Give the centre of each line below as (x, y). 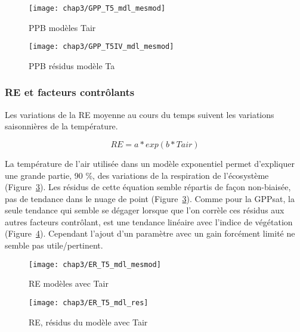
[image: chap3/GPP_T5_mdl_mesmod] (97, 8)
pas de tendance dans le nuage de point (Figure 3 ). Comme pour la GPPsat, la (150, 198)
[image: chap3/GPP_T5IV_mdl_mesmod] (101, 47)
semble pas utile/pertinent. (54, 245)
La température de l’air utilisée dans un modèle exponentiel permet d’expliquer (150, 163)
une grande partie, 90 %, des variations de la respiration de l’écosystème (137, 175)
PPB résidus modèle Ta (72, 65)
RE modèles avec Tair (69, 283)
